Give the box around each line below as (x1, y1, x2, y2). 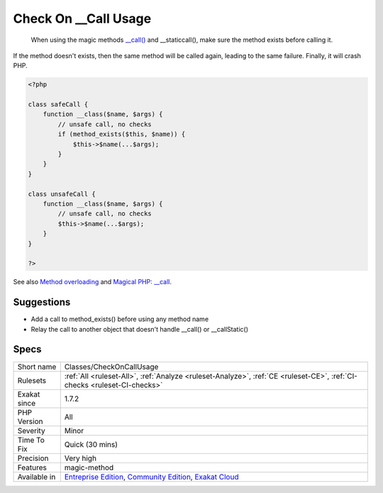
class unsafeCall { (28, 190, 96, 198)
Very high (64, 453, 97, 463)
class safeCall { (28, 100, 89, 109)
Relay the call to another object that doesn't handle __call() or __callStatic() (30, 325, 248, 333)
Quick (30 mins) (64, 439, 118, 449)
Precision (17, 453, 49, 463)
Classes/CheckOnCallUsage (64, 362, 159, 372)
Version (17, 416, 43, 426)
